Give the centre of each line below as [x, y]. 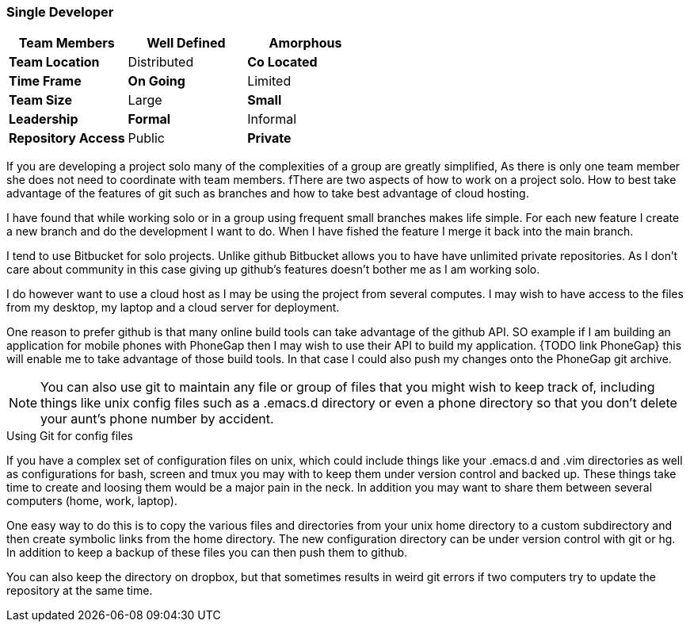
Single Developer [60, 12]
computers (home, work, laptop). [92, 501]
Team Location [54, 62]
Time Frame [45, 81]
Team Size [40, 100]
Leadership [44, 119]
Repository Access [67, 138]
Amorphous [305, 43]
